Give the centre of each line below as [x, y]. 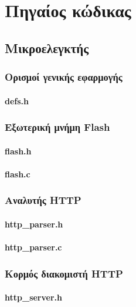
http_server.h [33, 297]
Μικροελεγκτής [47, 47]
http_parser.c [33, 247]
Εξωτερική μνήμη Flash [57, 127]
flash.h [18, 151]
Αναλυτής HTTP [43, 200]
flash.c [18, 174]
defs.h [17, 100]
